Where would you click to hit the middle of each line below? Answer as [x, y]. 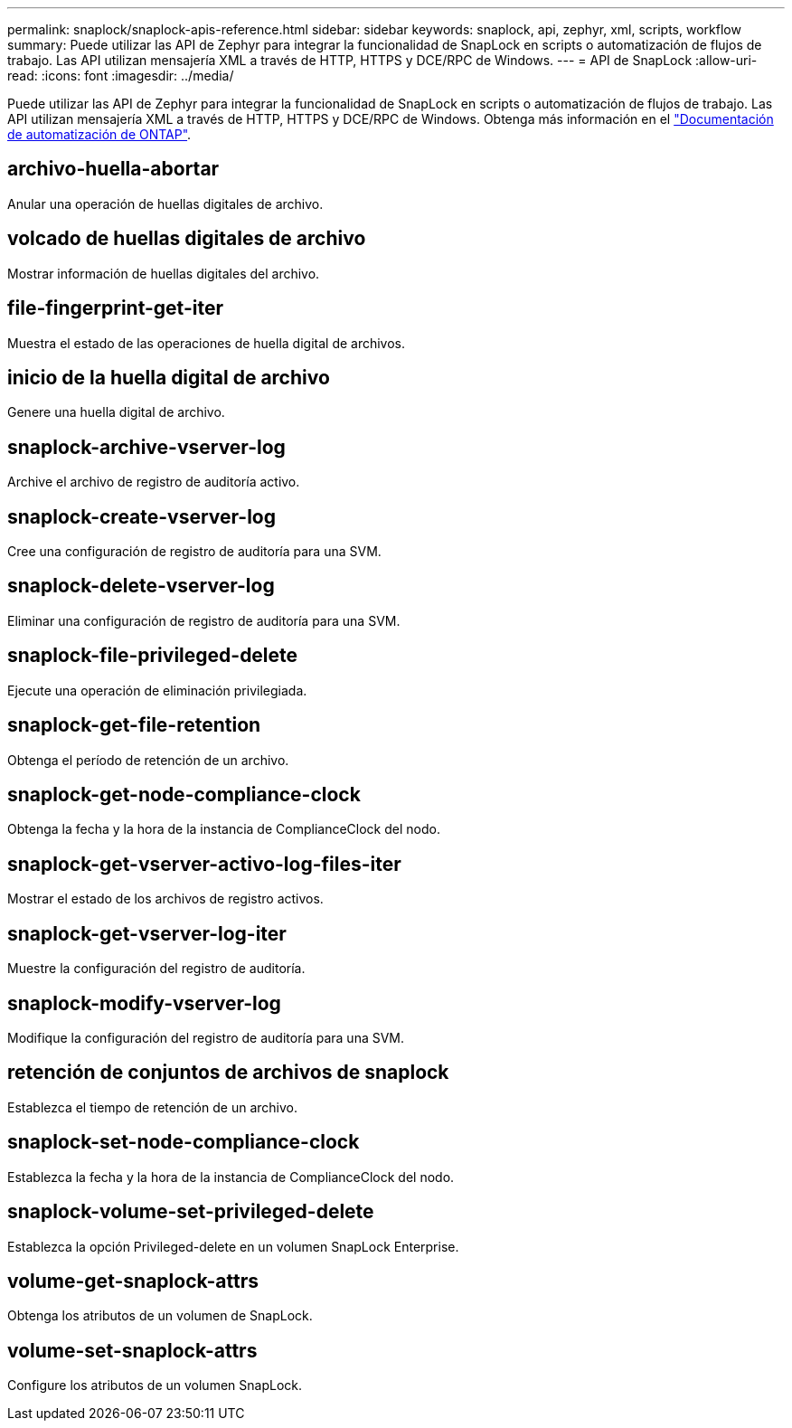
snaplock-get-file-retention [134, 725]
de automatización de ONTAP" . [99, 134]
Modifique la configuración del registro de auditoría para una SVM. [206, 1037]
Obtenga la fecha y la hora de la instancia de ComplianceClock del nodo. [224, 829]
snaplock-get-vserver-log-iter [147, 933]
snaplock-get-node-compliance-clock [184, 795]
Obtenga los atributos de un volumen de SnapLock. [160, 1316]
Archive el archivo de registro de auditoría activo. [154, 482]
